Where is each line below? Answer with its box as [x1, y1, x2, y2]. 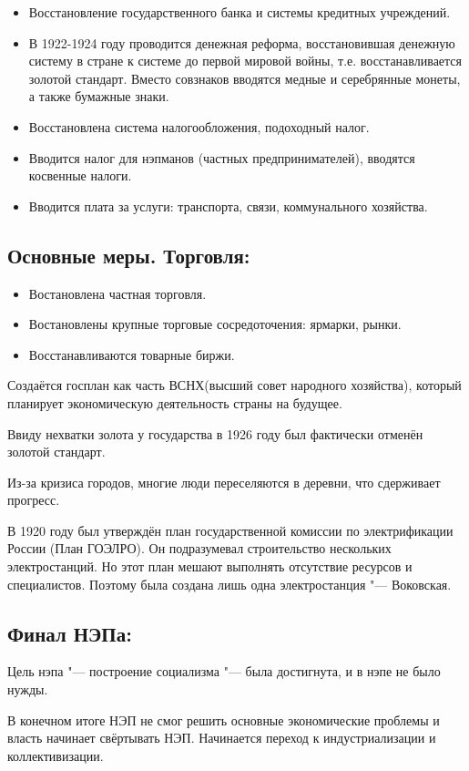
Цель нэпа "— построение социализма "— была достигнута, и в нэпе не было [7, 662, 441, 681]
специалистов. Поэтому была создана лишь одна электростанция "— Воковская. [7, 574, 452, 593]
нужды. [7, 680, 48, 699]
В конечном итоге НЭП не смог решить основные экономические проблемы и [7, 710, 440, 729]
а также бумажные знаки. [28, 87, 169, 106]
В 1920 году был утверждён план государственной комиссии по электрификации [7, 520, 454, 540]
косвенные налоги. [28, 166, 132, 185]
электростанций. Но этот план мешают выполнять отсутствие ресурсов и [7, 557, 413, 576]
